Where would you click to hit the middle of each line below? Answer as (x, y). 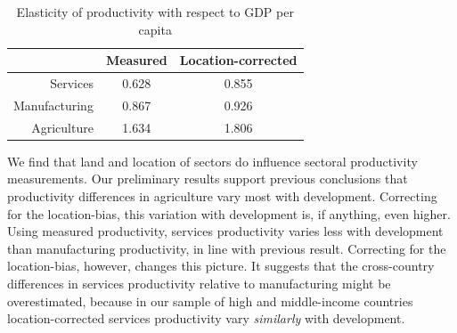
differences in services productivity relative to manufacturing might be (199, 283)
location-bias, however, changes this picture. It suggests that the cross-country (221, 266)
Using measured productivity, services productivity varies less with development (225, 231)
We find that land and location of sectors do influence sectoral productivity (212, 161)
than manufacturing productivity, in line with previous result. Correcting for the (227, 248)
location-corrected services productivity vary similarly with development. (206, 318)
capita (155, 29)
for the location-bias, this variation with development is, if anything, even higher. (229, 213)
